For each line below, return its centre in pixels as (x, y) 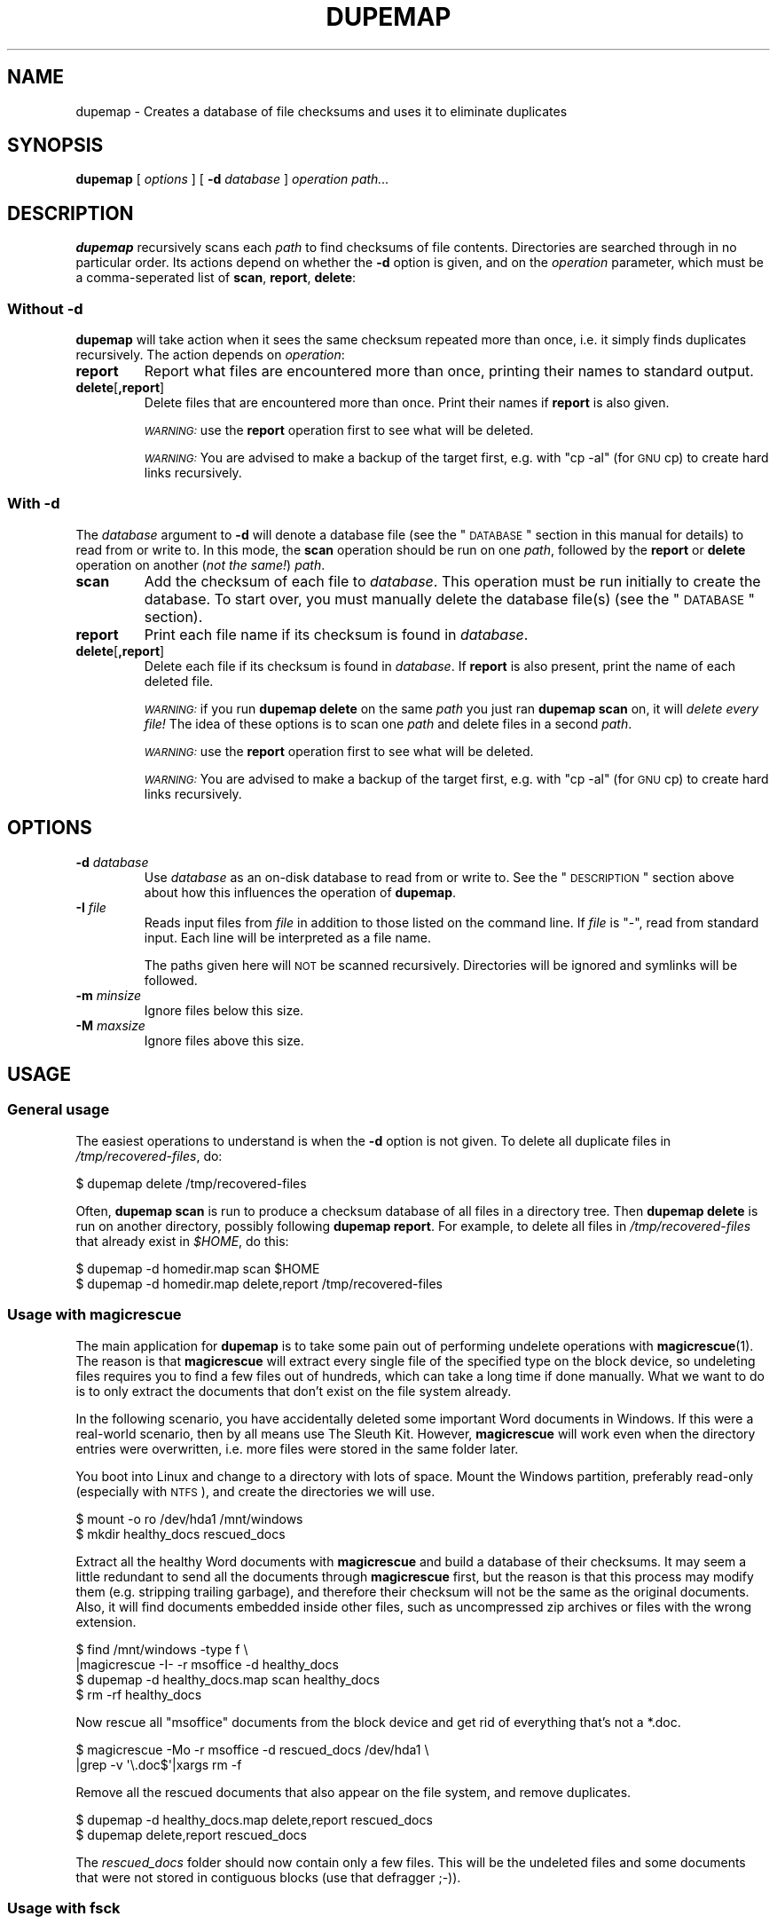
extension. (106, 1621)
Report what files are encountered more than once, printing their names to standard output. (449, 371)
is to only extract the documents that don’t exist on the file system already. (294, 1391)
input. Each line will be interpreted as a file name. (288, 937)
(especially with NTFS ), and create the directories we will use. (255, 1491)
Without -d (45, 308)
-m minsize (108, 995)
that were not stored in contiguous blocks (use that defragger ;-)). (268, 1877)
